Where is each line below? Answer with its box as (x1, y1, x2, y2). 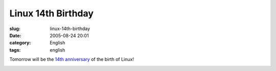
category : (9, 40, 31, 46)
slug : (9, 26, 20, 32)
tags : (9, 46, 21, 53)
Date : (9, 32, 21, 38)
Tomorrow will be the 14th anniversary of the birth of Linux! (9, 56, 134, 62)
